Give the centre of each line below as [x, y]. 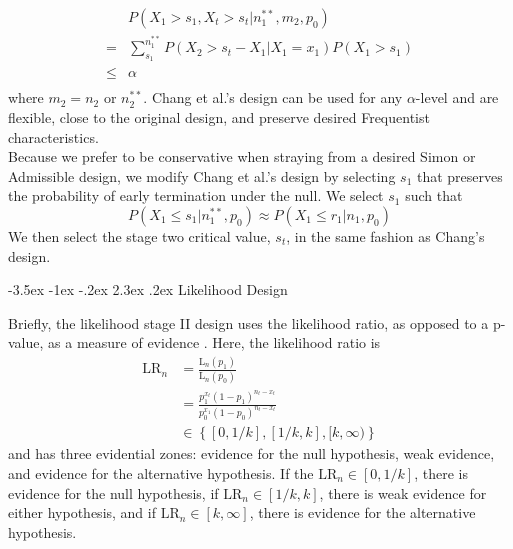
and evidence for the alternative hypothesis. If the [161, 472]
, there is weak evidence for [403, 492]
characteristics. [53, 136]
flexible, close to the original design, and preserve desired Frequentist [219, 116]
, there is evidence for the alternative [362, 512]
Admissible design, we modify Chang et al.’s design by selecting [202, 175]
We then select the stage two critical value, [139, 235]
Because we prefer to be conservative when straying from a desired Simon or [242, 156]
